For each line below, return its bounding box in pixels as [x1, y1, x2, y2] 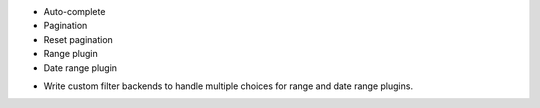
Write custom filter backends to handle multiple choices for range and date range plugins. [43, 80, 414, 92]
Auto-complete [43, 6, 106, 17]
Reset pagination [43, 33, 114, 45]
